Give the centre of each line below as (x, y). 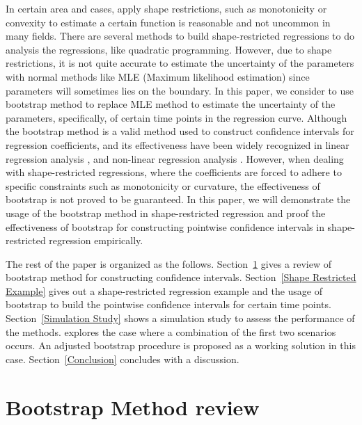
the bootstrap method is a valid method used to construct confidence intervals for (180, 131)
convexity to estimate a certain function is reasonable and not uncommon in (168, 22)
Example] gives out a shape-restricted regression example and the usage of (164, 290)
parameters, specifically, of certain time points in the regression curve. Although (176, 117)
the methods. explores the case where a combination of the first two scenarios (171, 331)
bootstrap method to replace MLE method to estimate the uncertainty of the (171, 104)
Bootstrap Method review (133, 407)
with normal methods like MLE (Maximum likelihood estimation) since (158, 76)
